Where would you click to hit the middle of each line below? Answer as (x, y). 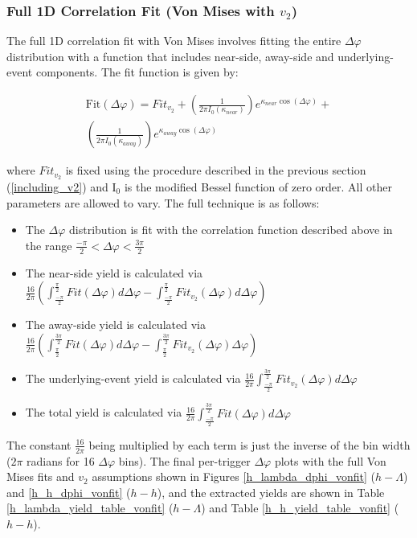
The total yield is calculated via (104, 412)
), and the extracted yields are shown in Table (271, 492)
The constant (39, 444)
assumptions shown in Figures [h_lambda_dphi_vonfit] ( (234, 476)
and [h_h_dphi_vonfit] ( (69, 492)
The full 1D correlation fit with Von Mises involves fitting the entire (174, 41)
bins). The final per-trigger (184, 460)
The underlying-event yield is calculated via (133, 378)
